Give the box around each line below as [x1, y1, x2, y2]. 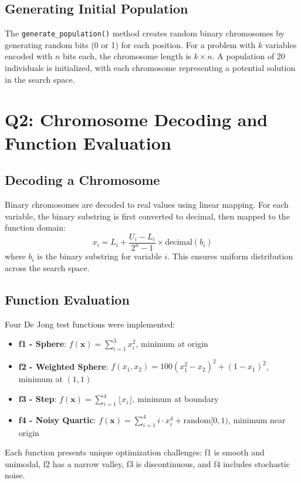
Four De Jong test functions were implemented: [5, 318, 175, 330]
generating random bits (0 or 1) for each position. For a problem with [5, 38, 256, 50]
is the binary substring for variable [37, 250, 162, 262]
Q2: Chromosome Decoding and [5, 107, 268, 131]
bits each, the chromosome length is [63, 50, 191, 62]
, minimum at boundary [132, 393, 219, 405]
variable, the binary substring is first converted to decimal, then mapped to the [5, 210, 290, 222]
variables [265, 38, 297, 50]
